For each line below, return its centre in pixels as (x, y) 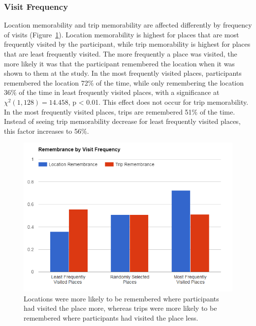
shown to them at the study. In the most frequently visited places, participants (123, 73)
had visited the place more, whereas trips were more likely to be (120, 308)
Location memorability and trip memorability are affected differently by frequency (128, 25)
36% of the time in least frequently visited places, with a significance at (112, 92)
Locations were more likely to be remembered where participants (121, 298)
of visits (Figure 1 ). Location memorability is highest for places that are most (122, 34)
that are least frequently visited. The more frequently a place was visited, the (121, 54)
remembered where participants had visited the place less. (111, 317)
